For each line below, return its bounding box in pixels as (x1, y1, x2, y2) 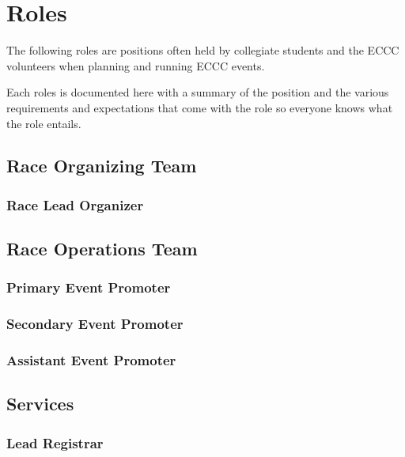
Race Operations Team (6, 236, 198, 261)
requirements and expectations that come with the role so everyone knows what (6, 99, 393, 115)
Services (6, 391, 74, 416)
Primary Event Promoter (6, 278, 171, 297)
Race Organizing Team (6, 153, 197, 178)
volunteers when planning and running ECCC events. (6, 57, 265, 74)
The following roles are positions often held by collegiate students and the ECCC (6, 42, 399, 59)
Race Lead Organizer (6, 195, 144, 214)
